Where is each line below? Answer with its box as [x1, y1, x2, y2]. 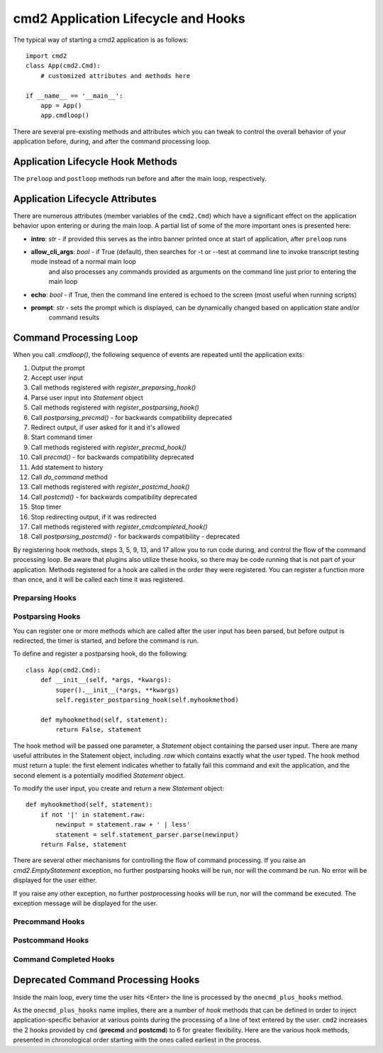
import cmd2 [26, 52, 67, 60]
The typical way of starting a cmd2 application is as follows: [13, 35, 189, 44]
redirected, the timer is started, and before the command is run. [13, 636, 199, 645]
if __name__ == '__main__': [26, 92, 123, 99]
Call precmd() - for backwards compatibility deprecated [30, 453, 194, 461]
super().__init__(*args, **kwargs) [55, 685, 179, 694]
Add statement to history [30, 463, 104, 471]
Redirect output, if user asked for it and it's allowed [30, 423, 180, 432]
